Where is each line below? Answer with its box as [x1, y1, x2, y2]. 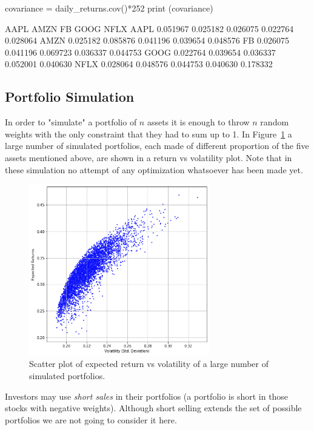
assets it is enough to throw [147, 116, 250, 128]
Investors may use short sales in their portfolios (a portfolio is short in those [5, 389, 289, 402]
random [260, 116, 289, 128]
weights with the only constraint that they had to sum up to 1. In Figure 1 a [5, 127, 292, 140]
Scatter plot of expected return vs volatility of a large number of [29, 357, 269, 370]
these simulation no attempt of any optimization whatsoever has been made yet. [5, 163, 303, 176]
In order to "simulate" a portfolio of [5, 116, 137, 128]
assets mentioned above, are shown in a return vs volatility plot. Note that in [5, 151, 292, 164]
